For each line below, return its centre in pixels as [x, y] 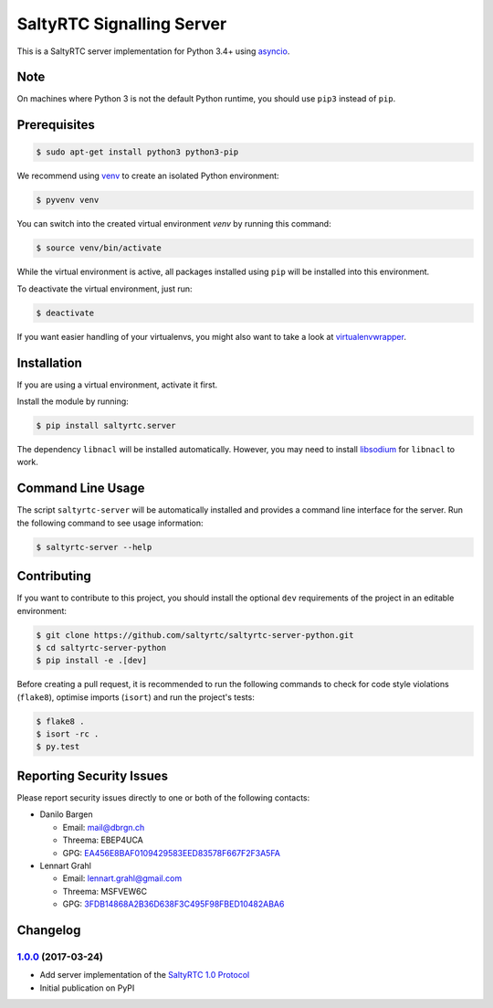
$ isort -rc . [68, 734]
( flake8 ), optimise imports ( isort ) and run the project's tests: [136, 697]
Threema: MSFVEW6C [105, 891]
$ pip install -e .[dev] [92, 661]
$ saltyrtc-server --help [94, 547]
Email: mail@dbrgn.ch [104, 827]
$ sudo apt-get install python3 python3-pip [137, 152]
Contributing [54, 576]
